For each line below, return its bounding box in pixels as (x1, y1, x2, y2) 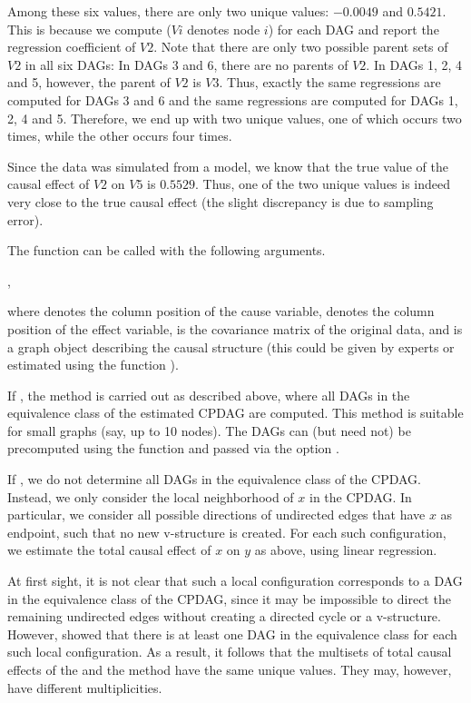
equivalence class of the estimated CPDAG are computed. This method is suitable (7, 403, 464, 422)
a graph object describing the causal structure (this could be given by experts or (7, 337, 455, 356)
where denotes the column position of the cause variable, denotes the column (7, 302, 435, 321)
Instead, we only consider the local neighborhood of (7, 487, 294, 506)
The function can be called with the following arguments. (7, 241, 326, 260)
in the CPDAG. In (309, 487, 412, 506)
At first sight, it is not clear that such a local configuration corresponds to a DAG (7, 571, 463, 590)
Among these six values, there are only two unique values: (7, 2, 329, 20)
